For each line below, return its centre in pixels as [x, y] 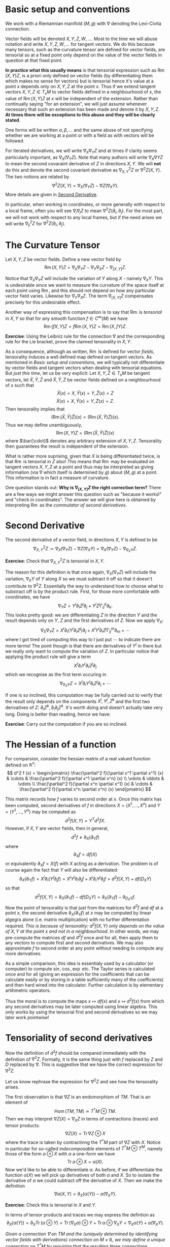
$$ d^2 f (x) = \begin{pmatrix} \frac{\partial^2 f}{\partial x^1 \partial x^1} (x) [85, 773]
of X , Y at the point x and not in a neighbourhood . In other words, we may [82, 931]
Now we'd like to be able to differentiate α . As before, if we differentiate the [84, 1170]
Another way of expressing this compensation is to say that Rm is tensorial [84, 312]
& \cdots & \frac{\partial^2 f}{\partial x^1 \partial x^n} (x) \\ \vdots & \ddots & [85, 779]
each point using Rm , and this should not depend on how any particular [80, 290]
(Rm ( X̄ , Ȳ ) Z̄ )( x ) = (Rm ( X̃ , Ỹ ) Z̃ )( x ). [85, 417]
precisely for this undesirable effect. [43, 302]
